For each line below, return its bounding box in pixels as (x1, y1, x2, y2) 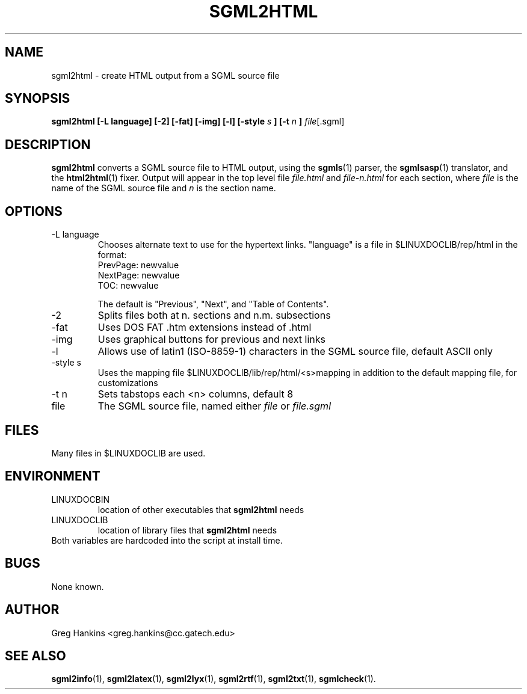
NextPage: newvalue (97, 270, 180, 281)
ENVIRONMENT (5, 468, 100, 484)
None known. (51, 581, 104, 592)
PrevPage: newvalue (97, 260, 179, 271)
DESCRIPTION (5, 137, 91, 152)
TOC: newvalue (97, 280, 159, 291)
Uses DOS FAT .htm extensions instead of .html (97, 321, 312, 334)
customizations (97, 378, 158, 388)
